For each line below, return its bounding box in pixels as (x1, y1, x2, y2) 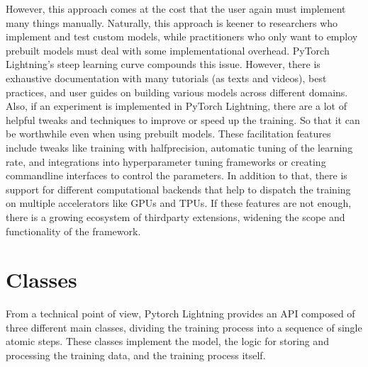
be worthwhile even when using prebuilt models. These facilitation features (6, 126, 331, 141)
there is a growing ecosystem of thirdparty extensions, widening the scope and (6, 209, 345, 224)
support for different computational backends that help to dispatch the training (6, 181, 351, 196)
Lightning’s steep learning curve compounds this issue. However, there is (6, 57, 320, 72)
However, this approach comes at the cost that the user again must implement (6, 1, 346, 16)
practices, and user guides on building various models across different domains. (6, 84, 348, 99)
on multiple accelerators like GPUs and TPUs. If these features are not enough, (6, 196, 352, 210)
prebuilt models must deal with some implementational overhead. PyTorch (6, 43, 330, 57)
